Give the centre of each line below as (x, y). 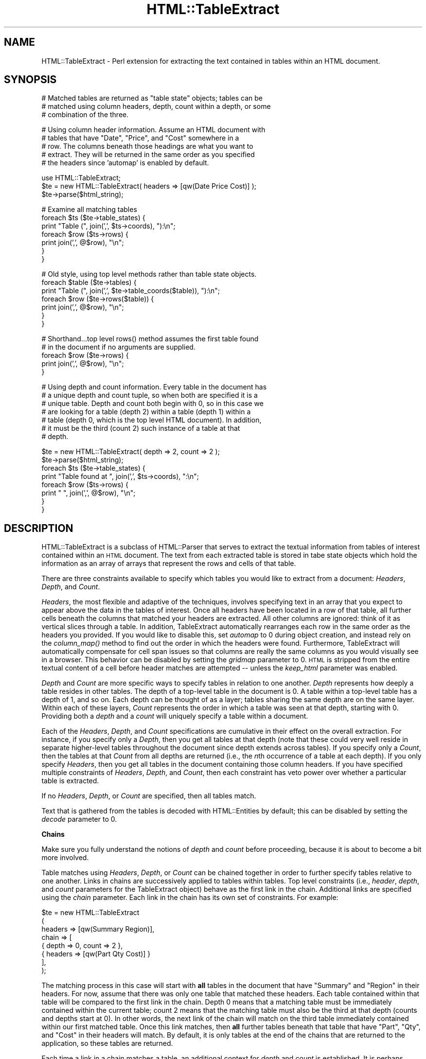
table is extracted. (70, 781)
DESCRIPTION (39, 528)
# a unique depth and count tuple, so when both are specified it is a (150, 395)
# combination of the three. (85, 115)
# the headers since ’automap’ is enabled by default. (125, 163)
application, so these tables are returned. (107, 1043)
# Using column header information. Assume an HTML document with (153, 130)
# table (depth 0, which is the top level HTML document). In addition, (151, 420)
